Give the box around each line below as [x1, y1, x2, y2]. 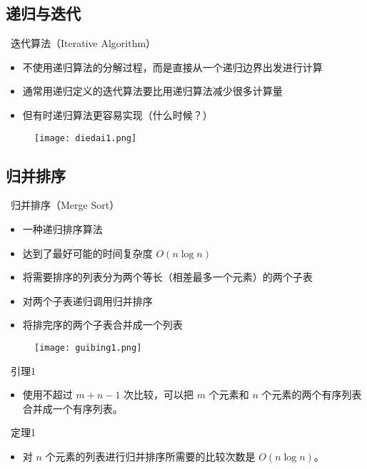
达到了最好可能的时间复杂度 [22, 245, 153, 260]
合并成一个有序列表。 [22, 401, 123, 416]
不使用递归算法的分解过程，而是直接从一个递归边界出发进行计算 [22, 59, 323, 74]
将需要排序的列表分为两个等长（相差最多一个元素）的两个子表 [22, 269, 313, 284]
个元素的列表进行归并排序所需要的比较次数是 [45, 449, 256, 464]
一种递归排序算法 [22, 222, 103, 237]
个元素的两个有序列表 [261, 387, 362, 402]
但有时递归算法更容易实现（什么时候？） [22, 107, 213, 122]
